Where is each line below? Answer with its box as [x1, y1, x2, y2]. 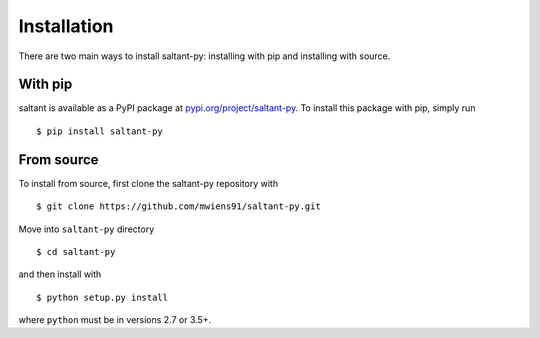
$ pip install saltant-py [36, 125, 164, 137]
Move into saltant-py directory [18, 223, 155, 235]
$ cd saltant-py [36, 246, 116, 257]
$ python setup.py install [36, 291, 169, 303]
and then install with [18, 268, 102, 280]
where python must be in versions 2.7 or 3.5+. [18, 314, 212, 326]
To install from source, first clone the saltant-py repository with [18, 177, 279, 189]
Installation [18, 15, 114, 37]
